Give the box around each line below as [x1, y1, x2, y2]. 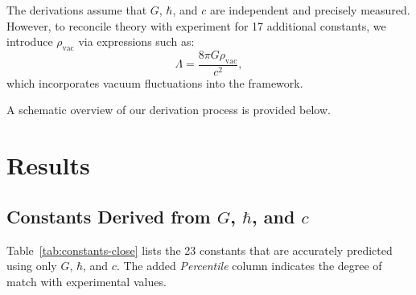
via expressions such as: [78, 33, 195, 50]
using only [6, 257, 57, 274]
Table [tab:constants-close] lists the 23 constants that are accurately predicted [6, 241, 393, 258]
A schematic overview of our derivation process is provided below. [6, 101, 331, 118]
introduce [6, 33, 53, 50]
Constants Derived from [6, 203, 211, 228]
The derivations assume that [6, 2, 147, 18]
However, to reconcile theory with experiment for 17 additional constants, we [6, 17, 386, 34]
